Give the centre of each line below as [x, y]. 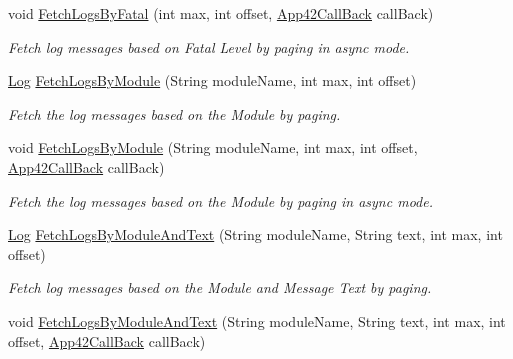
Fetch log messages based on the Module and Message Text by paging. [220, 287]
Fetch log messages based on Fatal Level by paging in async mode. [209, 46]
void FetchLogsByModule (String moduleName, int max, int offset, [213, 147]
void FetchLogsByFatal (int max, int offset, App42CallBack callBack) [221, 13]
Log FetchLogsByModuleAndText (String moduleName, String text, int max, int [255, 234]
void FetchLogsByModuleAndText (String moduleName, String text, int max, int [257, 320]
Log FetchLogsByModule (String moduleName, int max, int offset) [212, 80]
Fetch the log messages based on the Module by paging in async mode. [220, 200]
